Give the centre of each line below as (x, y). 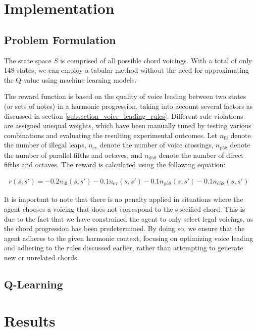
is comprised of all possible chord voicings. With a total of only (156, 60)
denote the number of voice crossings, (156, 145)
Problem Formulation (60, 39)
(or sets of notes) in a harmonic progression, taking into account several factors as (128, 106)
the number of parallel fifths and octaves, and (73, 155)
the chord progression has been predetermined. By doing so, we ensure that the (124, 228)
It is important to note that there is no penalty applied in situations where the (124, 199)
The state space (28, 60)
